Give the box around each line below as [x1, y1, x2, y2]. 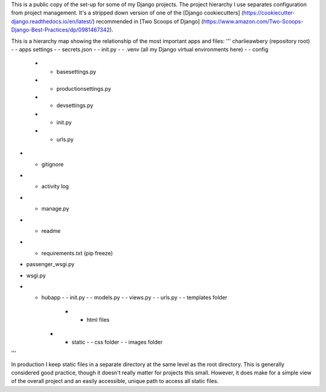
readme [41, 227, 61, 234]
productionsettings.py [56, 85, 112, 92]
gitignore [41, 160, 64, 168]
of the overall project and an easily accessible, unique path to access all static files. [11, 377, 219, 385]
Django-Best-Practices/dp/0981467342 [11, 26, 110, 33]
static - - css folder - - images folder [71, 338, 163, 345]
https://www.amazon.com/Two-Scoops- [203, 18, 304, 25]
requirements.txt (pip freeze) [41, 249, 113, 256]
